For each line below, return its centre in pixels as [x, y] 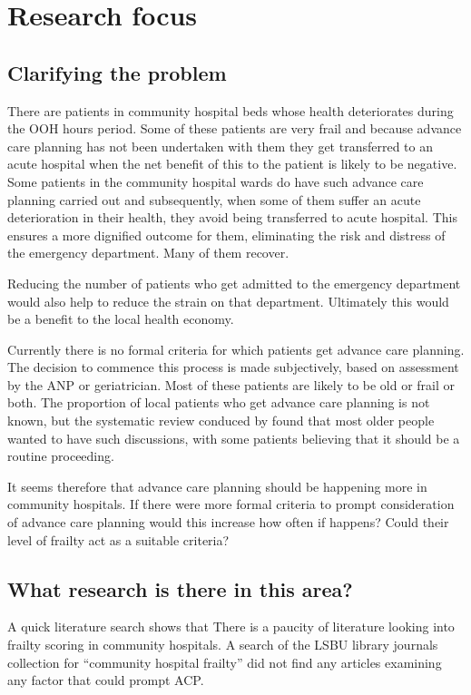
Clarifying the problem [117, 72]
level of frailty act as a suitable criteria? [118, 539]
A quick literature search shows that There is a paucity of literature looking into [231, 626]
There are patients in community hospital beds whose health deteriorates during [231, 110]
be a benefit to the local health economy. [121, 319]
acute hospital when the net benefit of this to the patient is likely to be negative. [232, 164]
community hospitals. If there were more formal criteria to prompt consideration [231, 504]
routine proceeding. [61, 456]
